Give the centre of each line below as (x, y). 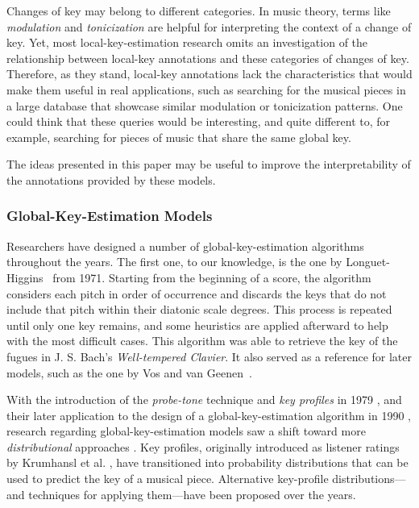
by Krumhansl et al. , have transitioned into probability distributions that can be (207, 462)
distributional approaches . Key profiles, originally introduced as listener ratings (203, 446)
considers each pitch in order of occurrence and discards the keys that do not (197, 293)
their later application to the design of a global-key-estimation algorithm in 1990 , (209, 415)
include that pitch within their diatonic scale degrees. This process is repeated (199, 309)
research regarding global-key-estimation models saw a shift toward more (186, 431)
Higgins (25, 277)
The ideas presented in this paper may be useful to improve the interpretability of (209, 164)
